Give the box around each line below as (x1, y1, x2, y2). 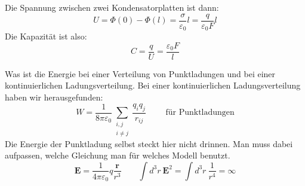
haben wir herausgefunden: (5, 90, 103, 103)
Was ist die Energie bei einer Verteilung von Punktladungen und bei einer (5, 67, 276, 80)
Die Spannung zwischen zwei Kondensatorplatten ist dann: (5, 1, 219, 13)
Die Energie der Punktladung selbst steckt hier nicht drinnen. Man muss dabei (5, 137, 293, 150)
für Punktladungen (165, 108, 235, 117)
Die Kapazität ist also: (5, 30, 87, 42)
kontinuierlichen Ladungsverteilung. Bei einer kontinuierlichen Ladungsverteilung (5, 79, 301, 92)
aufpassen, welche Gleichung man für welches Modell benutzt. (5, 149, 230, 161)
